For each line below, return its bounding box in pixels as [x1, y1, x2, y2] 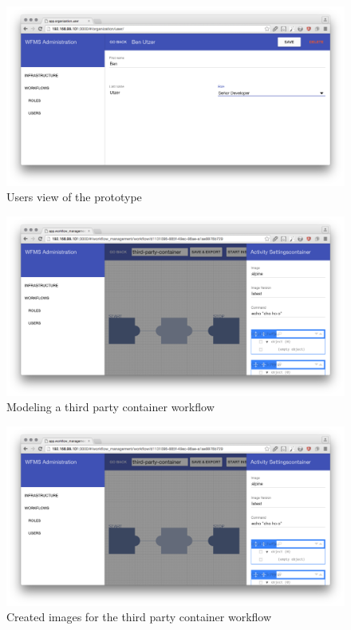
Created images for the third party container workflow [6, 608, 272, 625]
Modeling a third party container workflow [6, 398, 215, 415]
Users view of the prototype [6, 188, 142, 205]
